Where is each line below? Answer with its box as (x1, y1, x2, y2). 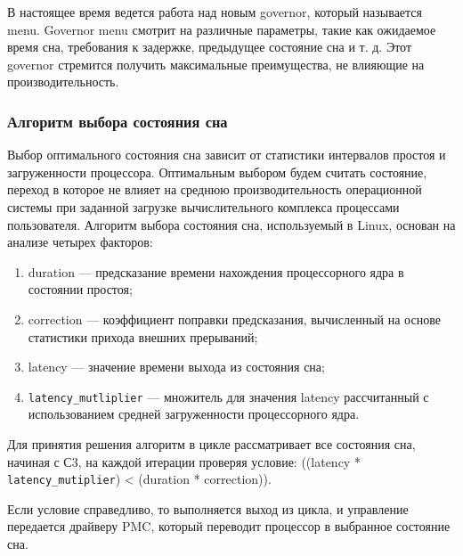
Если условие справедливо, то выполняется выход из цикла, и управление (7, 499, 409, 518)
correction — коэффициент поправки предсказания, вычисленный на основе (28, 309, 441, 328)
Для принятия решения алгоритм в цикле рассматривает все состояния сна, (7, 434, 416, 453)
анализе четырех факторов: (7, 233, 153, 251)
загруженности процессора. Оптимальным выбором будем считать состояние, (7, 162, 427, 181)
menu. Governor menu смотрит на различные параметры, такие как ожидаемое (7, 20, 436, 38)
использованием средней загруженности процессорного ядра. (28, 405, 360, 423)
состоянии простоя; (28, 280, 133, 298)
